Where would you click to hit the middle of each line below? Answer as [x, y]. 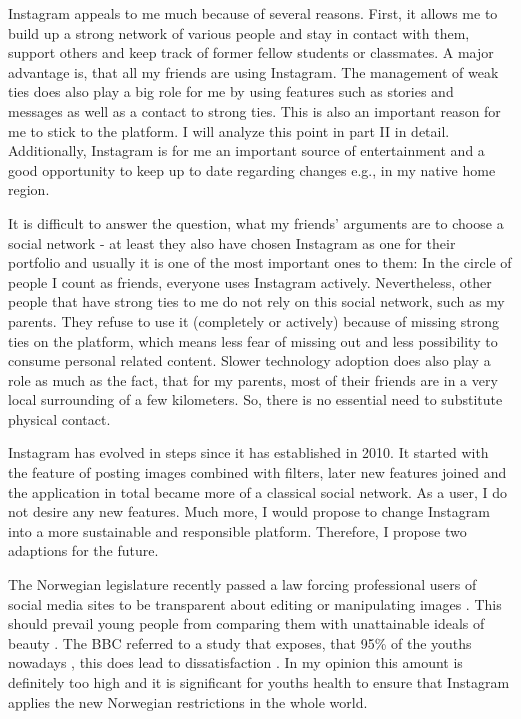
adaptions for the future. [83, 550]
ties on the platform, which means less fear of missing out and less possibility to [253, 340]
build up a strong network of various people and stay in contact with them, [239, 32]
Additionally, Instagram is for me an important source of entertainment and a [246, 150]
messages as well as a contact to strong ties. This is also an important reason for [254, 110]
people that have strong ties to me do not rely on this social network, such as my [256, 301]
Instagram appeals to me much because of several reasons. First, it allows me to [253, 13]
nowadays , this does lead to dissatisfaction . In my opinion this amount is [235, 662]
